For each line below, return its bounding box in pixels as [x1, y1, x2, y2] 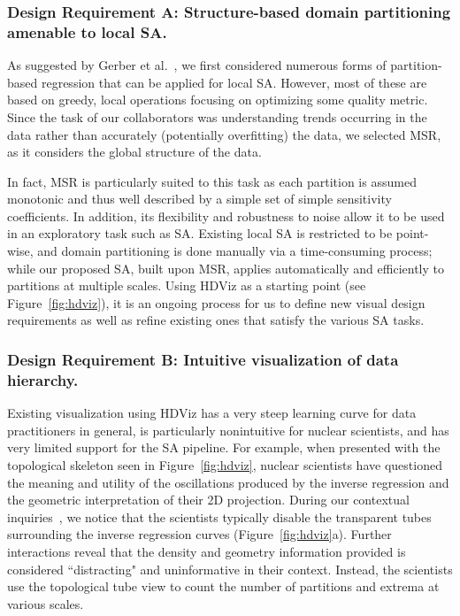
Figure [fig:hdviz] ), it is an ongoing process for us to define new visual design [7, 293, 425, 312]
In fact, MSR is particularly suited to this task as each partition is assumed [7, 172, 417, 190]
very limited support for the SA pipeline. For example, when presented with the [7, 438, 441, 457]
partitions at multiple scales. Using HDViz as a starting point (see [7, 276, 366, 295]
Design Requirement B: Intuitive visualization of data [7, 348, 399, 370]
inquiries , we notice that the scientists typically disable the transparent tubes [7, 507, 432, 526]
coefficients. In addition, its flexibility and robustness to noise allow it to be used [7, 206, 445, 225]
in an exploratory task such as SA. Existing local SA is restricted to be [7, 224, 393, 243]
